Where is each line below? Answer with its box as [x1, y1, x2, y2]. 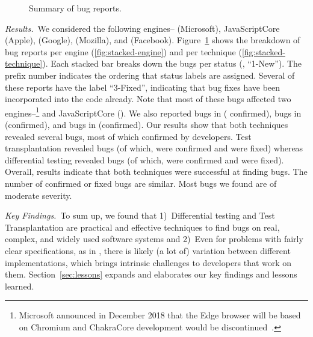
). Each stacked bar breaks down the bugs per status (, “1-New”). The [42, 57, 302, 70]
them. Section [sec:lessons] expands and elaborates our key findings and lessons [5, 268, 297, 281]
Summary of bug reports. [29, 2, 122, 14]
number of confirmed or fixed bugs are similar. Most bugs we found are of [5, 177, 277, 189]
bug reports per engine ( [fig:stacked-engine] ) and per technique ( [5, 45, 242, 58]
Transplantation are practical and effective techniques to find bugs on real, [5, 220, 280, 233]
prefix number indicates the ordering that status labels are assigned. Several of [5, 68, 295, 81]
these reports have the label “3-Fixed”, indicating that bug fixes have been [5, 80, 280, 93]
